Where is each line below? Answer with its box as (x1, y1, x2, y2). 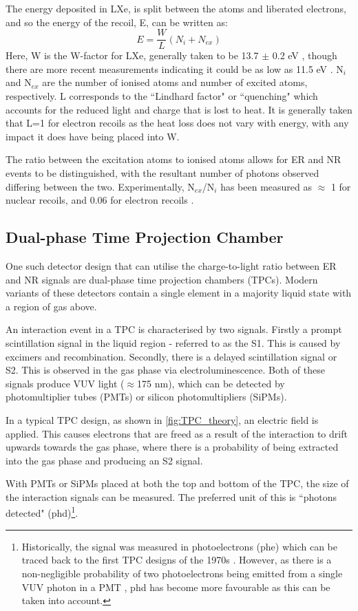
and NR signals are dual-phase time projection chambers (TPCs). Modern (6, 272, 318, 286)
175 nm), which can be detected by (137, 376, 285, 390)
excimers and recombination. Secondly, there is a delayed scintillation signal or (6, 349, 337, 363)
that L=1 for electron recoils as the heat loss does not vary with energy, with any (6, 116, 349, 130)
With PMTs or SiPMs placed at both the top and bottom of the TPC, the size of (6, 476, 349, 491)
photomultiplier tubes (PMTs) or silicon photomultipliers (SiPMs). (6, 389, 287, 404)
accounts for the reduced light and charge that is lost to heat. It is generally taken (6, 102, 352, 116)
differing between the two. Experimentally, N (6, 179, 195, 193)
